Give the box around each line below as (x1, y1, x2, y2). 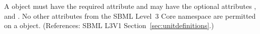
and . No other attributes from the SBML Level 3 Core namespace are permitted (4, 10, 256, 21)
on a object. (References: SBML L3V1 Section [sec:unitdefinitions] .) (4, 20, 214, 31)
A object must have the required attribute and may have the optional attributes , (4, 1, 256, 11)
